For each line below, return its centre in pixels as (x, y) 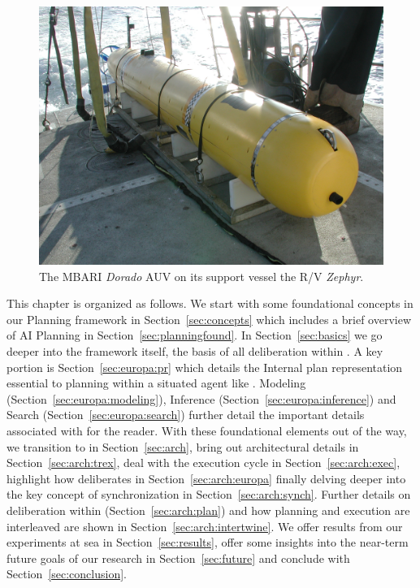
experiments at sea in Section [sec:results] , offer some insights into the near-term (208, 542)
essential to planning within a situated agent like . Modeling (156, 383)
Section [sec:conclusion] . (67, 574)
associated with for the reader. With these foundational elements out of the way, (207, 430)
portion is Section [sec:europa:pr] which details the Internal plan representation (205, 367)
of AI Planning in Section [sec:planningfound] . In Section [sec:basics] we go (195, 335)
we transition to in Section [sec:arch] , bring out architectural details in (183, 446)
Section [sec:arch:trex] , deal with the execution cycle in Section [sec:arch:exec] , (204, 463)
